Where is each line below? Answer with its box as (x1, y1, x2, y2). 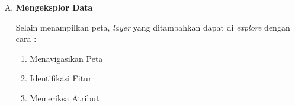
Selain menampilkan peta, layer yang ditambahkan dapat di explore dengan (15, 21, 290, 33)
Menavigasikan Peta (30, 52, 103, 64)
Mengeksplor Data (15, 1, 93, 13)
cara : (15, 32, 37, 45)
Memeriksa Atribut (30, 91, 100, 104)
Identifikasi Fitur (30, 72, 92, 84)
